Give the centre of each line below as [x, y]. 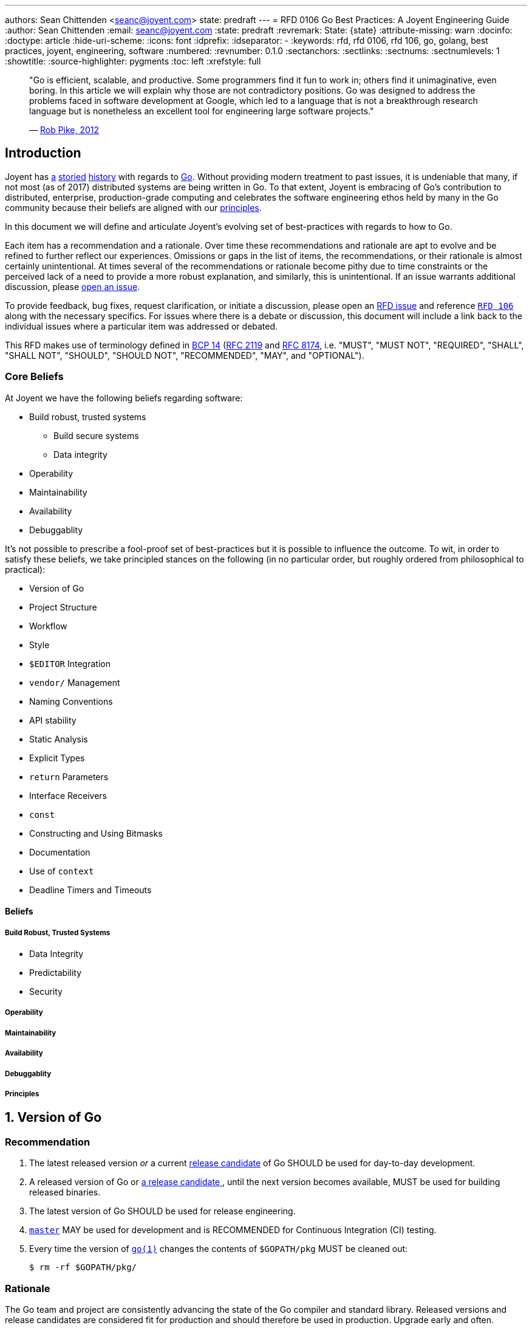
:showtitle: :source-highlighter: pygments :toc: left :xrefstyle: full [133, 61]
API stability [53, 720]
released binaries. [65, 1192]
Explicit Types [57, 758]
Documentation [60, 852]
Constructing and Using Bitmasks [96, 833]
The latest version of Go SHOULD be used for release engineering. [162, 1211]
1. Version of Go [53, 1118]
